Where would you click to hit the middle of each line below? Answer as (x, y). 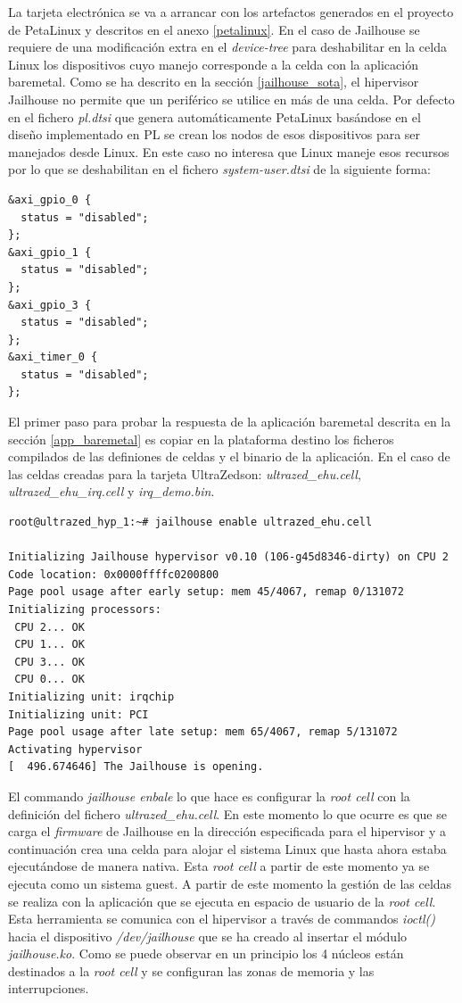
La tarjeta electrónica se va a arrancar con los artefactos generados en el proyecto (231, 12)
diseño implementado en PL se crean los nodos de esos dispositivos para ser (214, 134)
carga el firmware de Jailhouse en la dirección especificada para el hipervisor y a (227, 831)
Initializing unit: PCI (78, 714)
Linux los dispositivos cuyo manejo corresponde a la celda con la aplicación (213, 64)
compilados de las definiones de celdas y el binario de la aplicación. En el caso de (229, 456)
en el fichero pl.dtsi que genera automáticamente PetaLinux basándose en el (214, 116)
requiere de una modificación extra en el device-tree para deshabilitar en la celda (227, 47)
